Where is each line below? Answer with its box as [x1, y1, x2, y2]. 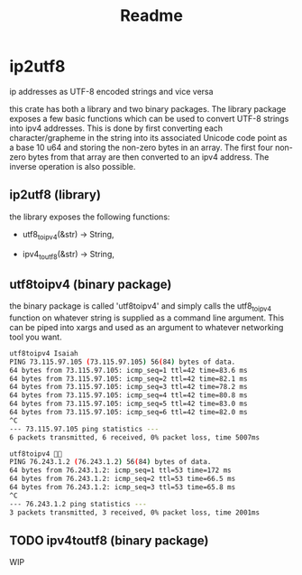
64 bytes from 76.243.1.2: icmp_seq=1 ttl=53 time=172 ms [9, 466, 232, 475]
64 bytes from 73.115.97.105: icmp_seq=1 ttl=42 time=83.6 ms [9, 366, 248, 375]
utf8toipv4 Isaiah [9, 348, 78, 357]
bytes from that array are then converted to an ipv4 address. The [28, 151, 270, 162]
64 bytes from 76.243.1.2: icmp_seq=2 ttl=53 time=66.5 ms [9, 475, 236, 484]
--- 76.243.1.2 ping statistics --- [9, 499, 147, 508]
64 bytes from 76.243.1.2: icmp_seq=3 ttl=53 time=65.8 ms [9, 483, 236, 492]
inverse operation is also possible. [9, 161, 136, 172]
